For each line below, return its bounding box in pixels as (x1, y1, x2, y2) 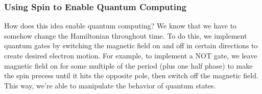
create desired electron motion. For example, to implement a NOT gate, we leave (4, 50, 257, 60)
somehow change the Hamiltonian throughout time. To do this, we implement (4, 30, 247, 41)
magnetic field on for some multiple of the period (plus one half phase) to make (4, 60, 253, 71)
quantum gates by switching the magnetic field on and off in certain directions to (4, 40, 258, 51)
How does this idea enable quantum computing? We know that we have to (4, 20, 237, 31)
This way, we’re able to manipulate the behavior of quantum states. (4, 80, 216, 90)
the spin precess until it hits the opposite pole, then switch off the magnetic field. (4, 70, 258, 81)
